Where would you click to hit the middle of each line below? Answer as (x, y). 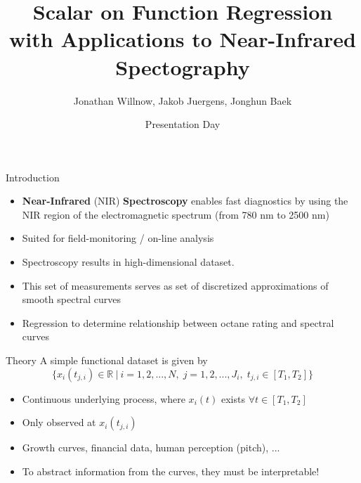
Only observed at (59, 422)
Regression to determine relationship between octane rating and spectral (178, 322)
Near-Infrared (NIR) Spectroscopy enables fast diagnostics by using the (185, 201)
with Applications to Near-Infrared (183, 39)
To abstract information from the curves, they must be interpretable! (171, 471)
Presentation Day (183, 124)
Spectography (183, 66)
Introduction (33, 177)
